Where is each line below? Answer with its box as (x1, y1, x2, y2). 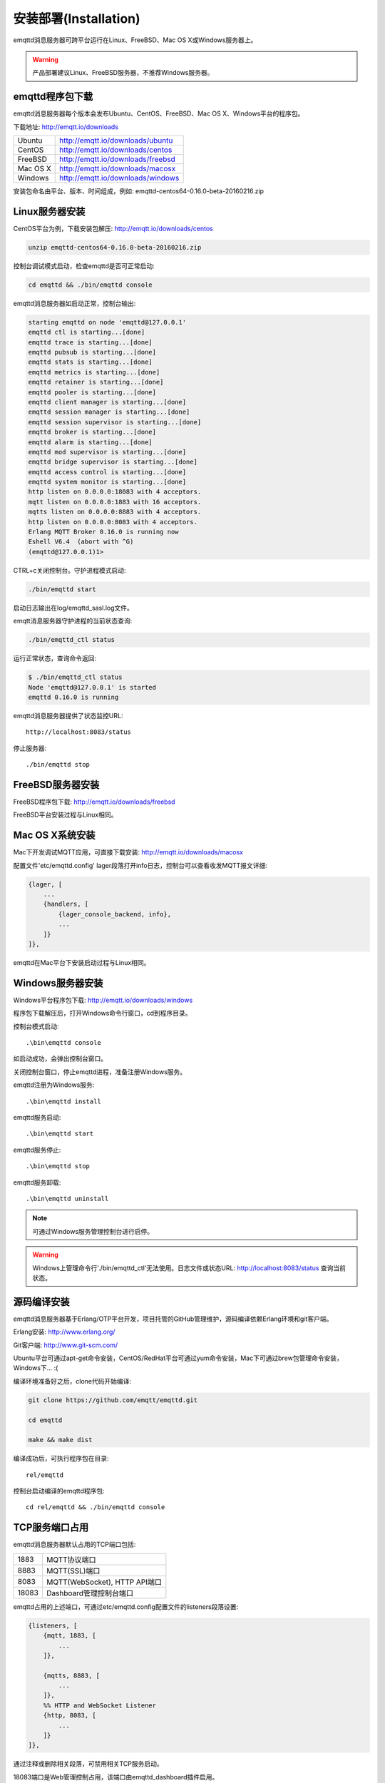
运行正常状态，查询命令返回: (13, 654, 97, 663)
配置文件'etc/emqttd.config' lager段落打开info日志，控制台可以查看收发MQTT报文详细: (13, 861, 267, 869)
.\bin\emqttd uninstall (26, 1195, 109, 1202)
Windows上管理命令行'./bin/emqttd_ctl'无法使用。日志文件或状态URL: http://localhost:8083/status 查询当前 (32, 1263, 346, 1272)
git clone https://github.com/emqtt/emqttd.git (28, 1396, 197, 1404)
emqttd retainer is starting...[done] (28, 378, 164, 387)
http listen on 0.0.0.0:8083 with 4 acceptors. (28, 518, 197, 526)
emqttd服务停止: (13, 1145, 61, 1154)
